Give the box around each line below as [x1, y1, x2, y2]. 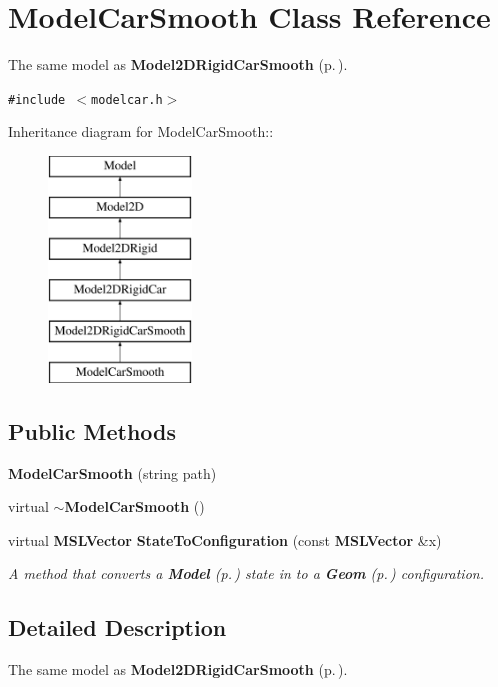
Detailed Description [8, 612, 227, 643]
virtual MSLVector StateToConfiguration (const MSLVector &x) [8, 529, 442, 550]
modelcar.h [91, 92, 163, 107]
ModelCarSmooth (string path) [8, 462, 217, 483]
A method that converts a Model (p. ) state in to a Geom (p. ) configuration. [8, 563, 484, 584]
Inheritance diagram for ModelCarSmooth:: [8, 121, 274, 142]
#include [8, 92, 66, 107]
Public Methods [8, 415, 177, 446]
